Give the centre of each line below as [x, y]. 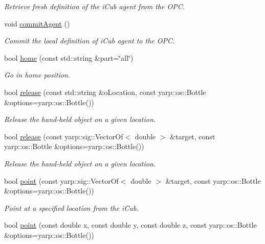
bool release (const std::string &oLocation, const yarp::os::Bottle [105, 92]
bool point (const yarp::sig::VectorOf [61, 180]
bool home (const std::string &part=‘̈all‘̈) [69, 57]
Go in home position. [37, 75]
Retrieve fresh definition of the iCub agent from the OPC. [95, 6]
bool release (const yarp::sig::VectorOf [64, 136]
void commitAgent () [37, 23]
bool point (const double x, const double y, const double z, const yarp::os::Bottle [130, 225]
